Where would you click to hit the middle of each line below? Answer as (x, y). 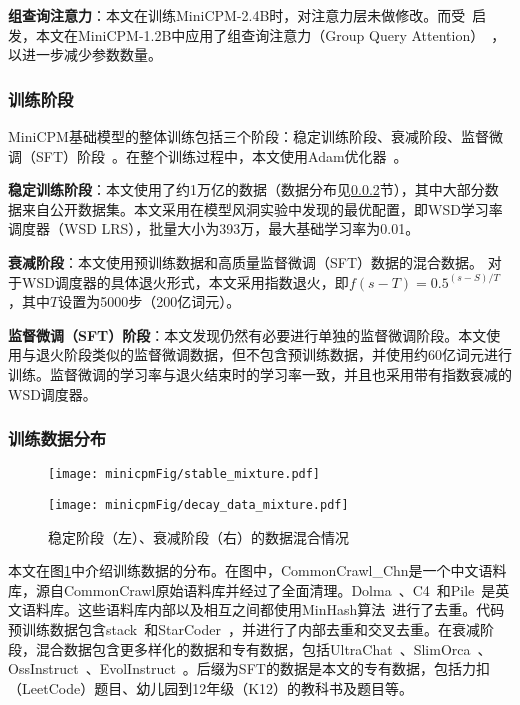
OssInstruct (43, 668)
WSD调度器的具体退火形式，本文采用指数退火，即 (185, 281)
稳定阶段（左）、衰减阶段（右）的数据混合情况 (198, 536)
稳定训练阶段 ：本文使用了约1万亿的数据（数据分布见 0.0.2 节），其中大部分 (246, 189)
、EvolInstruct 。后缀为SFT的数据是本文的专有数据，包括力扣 (287, 668)
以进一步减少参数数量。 (85, 54)
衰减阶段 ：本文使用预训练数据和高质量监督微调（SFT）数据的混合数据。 (246, 261)
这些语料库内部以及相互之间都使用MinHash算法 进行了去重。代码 (291, 609)
